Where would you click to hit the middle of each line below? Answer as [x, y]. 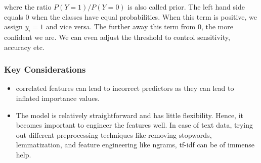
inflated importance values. [58, 98]
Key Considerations [45, 69]
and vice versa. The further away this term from [121, 26]
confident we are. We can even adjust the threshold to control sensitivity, [117, 37]
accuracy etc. [24, 47]
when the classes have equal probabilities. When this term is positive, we [144, 16]
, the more [217, 26]
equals [14, 16]
